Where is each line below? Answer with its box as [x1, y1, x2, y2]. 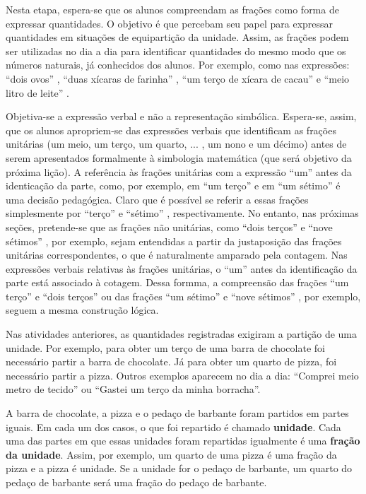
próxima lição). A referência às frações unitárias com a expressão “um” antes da [6, 164, 352, 179]
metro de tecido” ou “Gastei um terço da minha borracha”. [6, 382, 261, 396]
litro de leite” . [6, 85, 69, 100]
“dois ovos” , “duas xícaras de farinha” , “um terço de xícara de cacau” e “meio [6, 71, 350, 86]
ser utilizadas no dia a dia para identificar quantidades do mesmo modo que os [6, 43, 346, 58]
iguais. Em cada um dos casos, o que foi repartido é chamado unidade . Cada [6, 419, 341, 434]
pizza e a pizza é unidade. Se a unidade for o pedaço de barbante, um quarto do [6, 461, 353, 476]
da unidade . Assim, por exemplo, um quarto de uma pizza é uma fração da [6, 447, 337, 461]
